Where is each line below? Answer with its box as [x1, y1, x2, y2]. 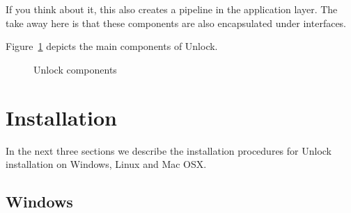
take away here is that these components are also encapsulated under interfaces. [6, 15, 347, 30]
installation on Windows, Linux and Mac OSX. [6, 157, 207, 171]
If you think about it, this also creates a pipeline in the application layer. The [6, 2, 338, 16]
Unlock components [33, 62, 117, 76]
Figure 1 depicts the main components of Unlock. [6, 39, 218, 53]
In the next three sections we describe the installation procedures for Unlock [6, 143, 332, 157]
